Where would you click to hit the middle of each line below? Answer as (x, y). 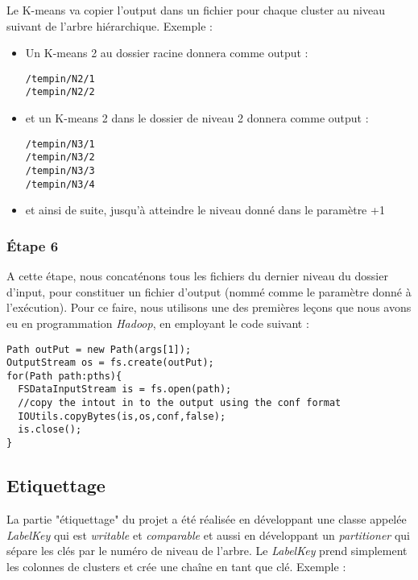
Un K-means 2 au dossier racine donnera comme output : (167, 53)
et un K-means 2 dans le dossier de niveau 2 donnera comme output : (197, 118)
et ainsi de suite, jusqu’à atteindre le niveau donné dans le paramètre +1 (205, 210)
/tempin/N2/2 (60, 92)
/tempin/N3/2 (60, 157)
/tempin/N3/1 (60, 144)
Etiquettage (56, 485)
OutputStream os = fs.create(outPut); (110, 363)
